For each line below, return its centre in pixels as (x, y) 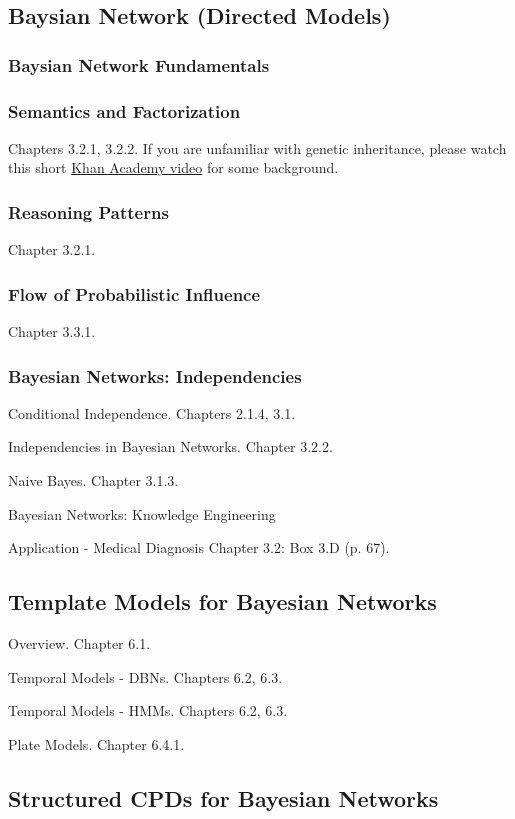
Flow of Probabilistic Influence (134, 293)
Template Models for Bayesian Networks (222, 601)
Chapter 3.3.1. (52, 331)
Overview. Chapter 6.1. (79, 643)
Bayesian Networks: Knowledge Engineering (142, 513)
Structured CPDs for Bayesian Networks (223, 797)
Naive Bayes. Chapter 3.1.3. (93, 480)
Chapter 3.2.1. (52, 249)
